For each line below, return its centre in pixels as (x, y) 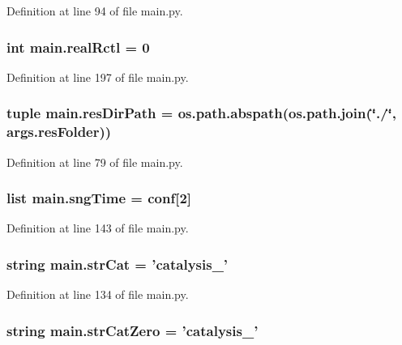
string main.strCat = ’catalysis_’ (118, 264)
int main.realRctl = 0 (78, 47)
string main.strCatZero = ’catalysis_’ (133, 330)
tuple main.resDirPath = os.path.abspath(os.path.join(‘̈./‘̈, (202, 113)
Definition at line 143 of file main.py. (98, 228)
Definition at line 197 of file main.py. (98, 77)
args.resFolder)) (59, 132)
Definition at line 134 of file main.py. (98, 294)
